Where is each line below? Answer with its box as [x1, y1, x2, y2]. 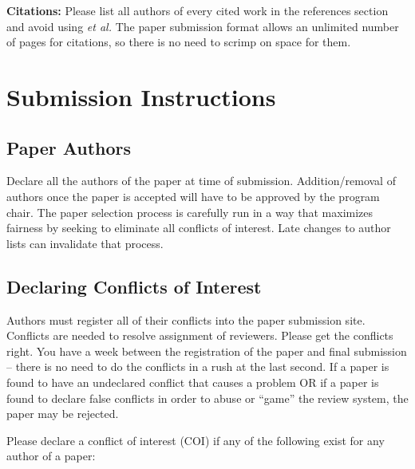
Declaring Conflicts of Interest [6, 274, 262, 298]
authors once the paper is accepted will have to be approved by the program [6, 187, 380, 204]
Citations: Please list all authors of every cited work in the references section [6, 2, 389, 18]
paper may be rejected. [6, 405, 119, 422]
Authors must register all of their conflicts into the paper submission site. [6, 311, 366, 328]
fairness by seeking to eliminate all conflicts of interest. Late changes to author [6, 219, 391, 236]
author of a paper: [6, 447, 96, 464]
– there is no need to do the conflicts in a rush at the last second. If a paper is [6, 358, 389, 375]
